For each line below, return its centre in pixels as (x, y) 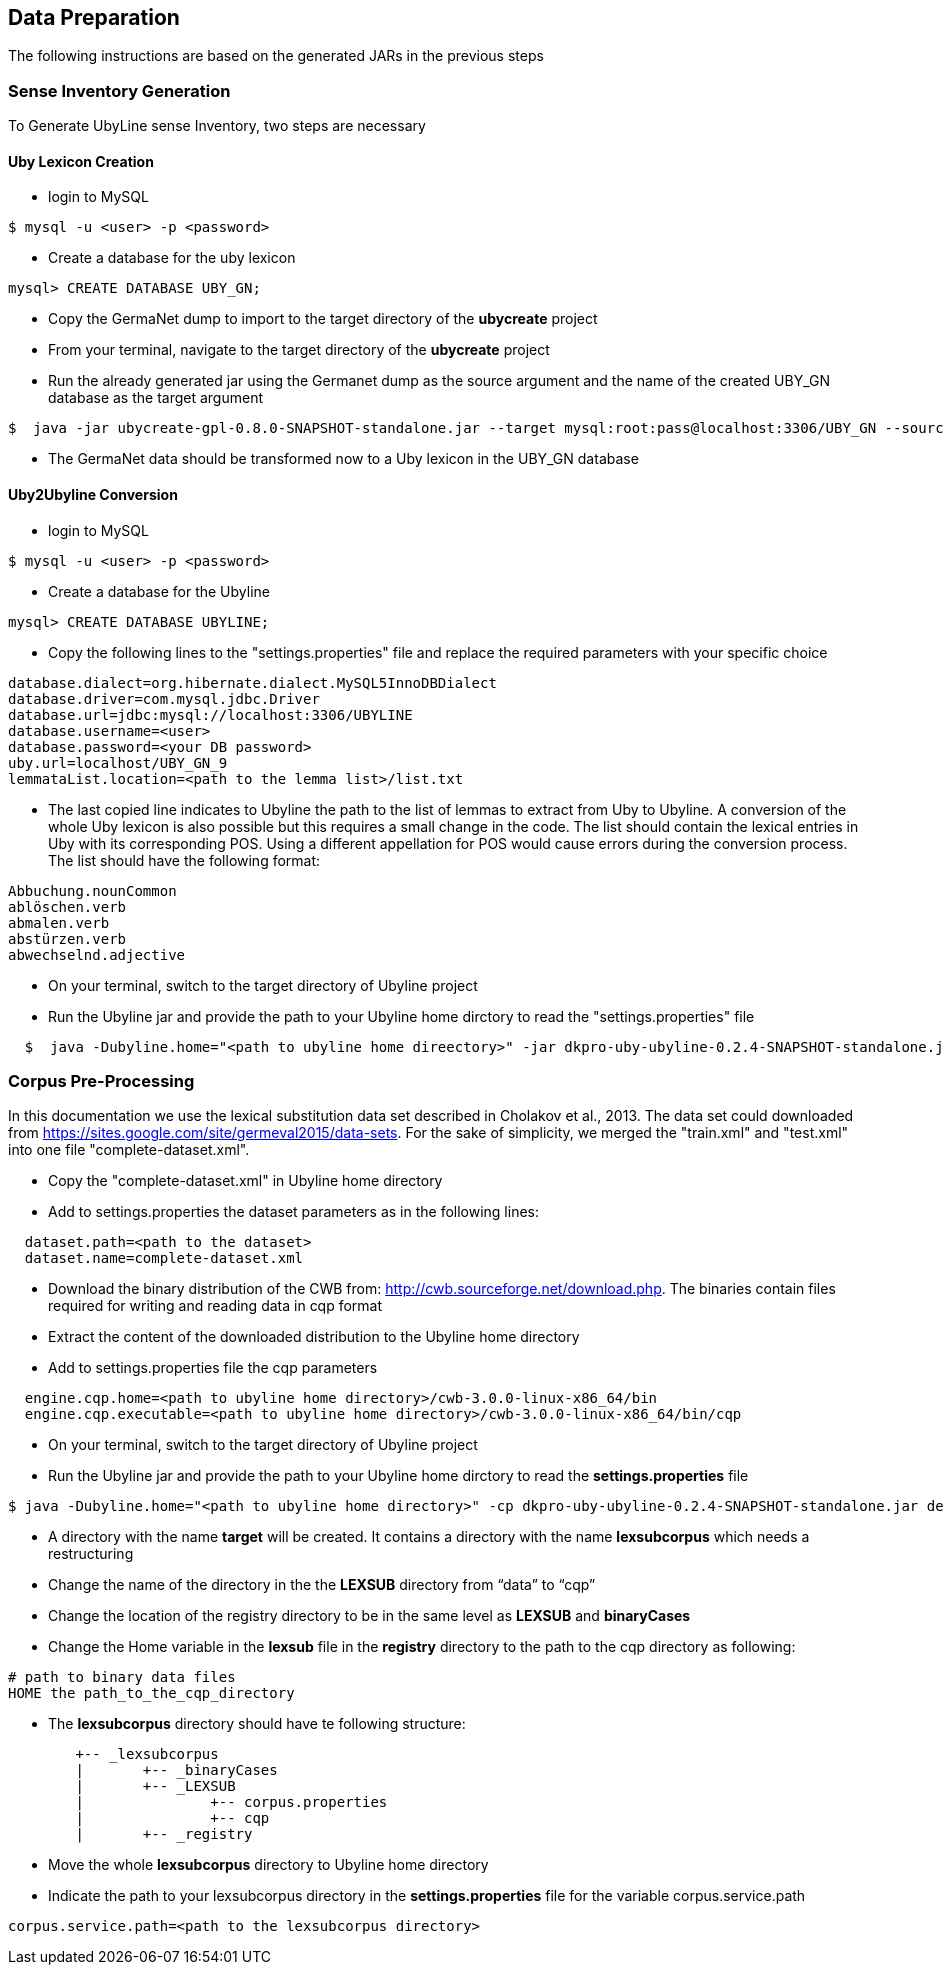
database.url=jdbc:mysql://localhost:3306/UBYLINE (210, 714)
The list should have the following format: (184, 860)
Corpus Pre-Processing (101, 1080)
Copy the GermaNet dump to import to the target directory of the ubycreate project (323, 319)
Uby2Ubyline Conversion (93, 494)
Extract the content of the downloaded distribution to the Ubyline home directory (314, 1337)
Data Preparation (94, 17)
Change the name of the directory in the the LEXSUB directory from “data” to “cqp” (322, 1585)
